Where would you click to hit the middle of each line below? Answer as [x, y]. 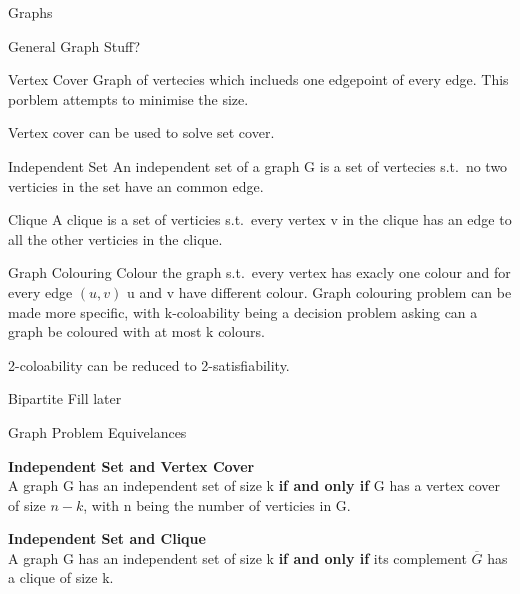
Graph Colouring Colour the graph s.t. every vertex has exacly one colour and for [259, 272]
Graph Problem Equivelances [97, 431]
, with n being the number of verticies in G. [217, 504]
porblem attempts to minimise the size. [128, 98]
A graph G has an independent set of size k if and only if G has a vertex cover [254, 485]
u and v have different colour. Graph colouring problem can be [319, 291]
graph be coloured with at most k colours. [136, 331]
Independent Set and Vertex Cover [131, 465]
